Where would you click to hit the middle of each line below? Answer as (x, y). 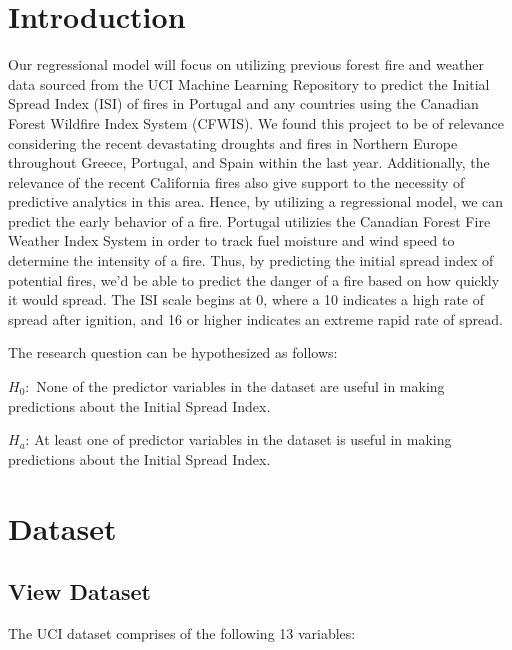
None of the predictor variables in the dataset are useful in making (240, 386)
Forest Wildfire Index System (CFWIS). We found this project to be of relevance (256, 122)
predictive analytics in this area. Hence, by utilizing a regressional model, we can (256, 201)
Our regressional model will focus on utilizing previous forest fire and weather (246, 64)
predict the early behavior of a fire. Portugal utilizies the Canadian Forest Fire (249, 220)
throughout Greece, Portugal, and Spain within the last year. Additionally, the (249, 162)
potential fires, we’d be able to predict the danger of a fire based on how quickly (254, 279)
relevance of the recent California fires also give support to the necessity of (236, 181)
